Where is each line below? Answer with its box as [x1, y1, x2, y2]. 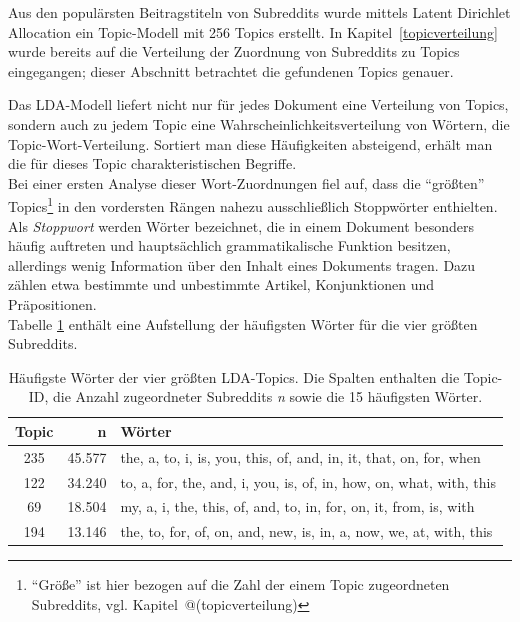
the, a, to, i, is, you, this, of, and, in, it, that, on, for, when [120, 446, 481, 467]
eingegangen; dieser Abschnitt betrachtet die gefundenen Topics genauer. [8, 60, 454, 81]
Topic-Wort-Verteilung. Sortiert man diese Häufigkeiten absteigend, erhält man [8, 133, 493, 154]
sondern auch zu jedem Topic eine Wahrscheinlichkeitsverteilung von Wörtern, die [8, 113, 510, 134]
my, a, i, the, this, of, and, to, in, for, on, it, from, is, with [120, 496, 475, 517]
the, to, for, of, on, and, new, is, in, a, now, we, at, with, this [120, 521, 493, 542]
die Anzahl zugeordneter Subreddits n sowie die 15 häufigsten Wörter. [53, 386, 483, 407]
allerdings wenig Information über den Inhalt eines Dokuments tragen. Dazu [8, 254, 476, 275]
